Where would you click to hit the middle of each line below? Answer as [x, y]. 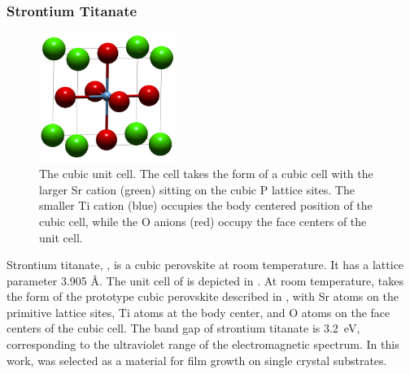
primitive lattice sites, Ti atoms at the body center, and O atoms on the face [198, 312]
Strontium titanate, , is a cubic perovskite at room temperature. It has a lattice [205, 265]
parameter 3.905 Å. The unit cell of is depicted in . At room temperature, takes [205, 280]
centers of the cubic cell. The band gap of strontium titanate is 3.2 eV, [183, 328]
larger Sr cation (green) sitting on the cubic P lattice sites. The [197, 189]
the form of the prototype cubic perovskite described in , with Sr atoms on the [203, 296]
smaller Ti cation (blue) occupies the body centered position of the [206, 205]
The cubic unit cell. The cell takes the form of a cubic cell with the [206, 174]
